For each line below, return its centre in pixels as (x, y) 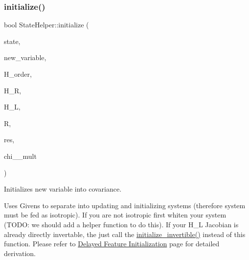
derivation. (20, 253)
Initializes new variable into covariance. (63, 189)
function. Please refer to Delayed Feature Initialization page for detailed (112, 244)
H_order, (18, 74)
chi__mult (20, 156)
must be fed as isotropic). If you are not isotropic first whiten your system (115, 215)
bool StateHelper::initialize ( (46, 25)
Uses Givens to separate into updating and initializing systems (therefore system (125, 205)
